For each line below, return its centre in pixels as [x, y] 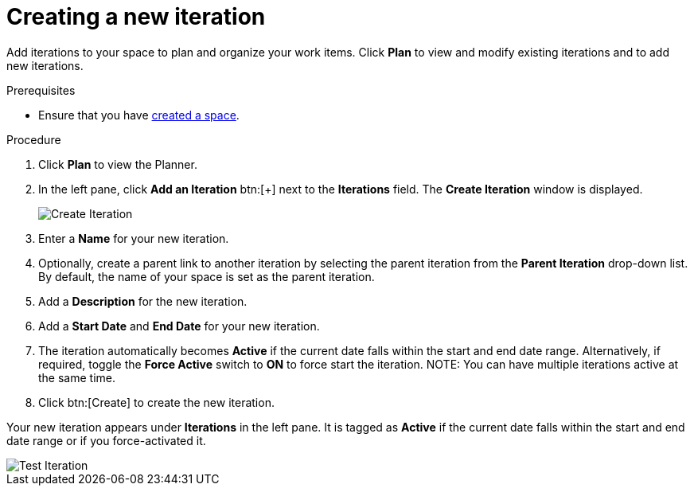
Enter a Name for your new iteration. [134, 238]
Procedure [34, 139]
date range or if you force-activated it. [106, 440]
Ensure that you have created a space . [139, 115]
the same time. [77, 377]
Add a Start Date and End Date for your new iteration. [179, 326]
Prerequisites [41, 90]
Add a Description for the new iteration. [143, 301]
